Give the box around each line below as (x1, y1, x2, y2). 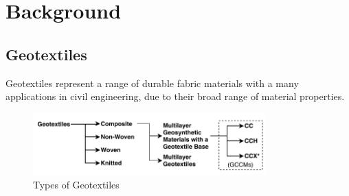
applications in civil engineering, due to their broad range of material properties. (5, 89, 345, 103)
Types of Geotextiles (33, 177, 120, 191)
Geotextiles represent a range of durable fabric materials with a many (5, 75, 299, 90)
